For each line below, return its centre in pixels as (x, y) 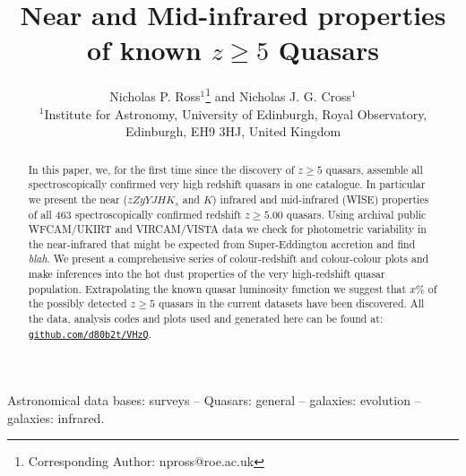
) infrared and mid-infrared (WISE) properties (321, 199)
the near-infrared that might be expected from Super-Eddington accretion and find (222, 243)
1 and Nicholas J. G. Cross (279, 95)
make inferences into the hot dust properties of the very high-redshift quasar (207, 274)
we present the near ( (78, 199)
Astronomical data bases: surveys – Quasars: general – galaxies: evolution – (214, 399)
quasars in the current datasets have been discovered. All (291, 303)
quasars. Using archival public (356, 214)
